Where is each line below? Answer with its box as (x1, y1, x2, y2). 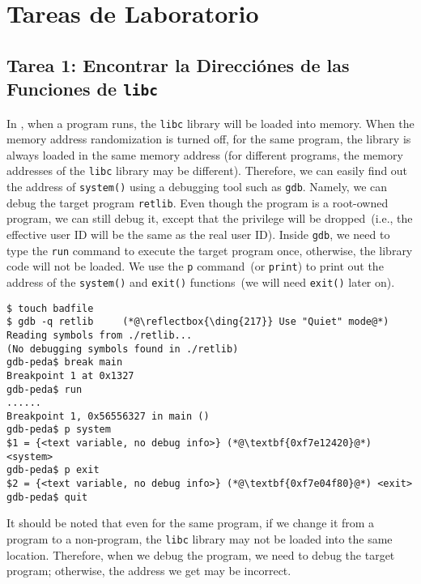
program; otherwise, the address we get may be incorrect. (6, 562, 291, 579)
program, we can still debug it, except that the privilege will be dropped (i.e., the (6, 210, 413, 227)
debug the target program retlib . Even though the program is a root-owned (6, 194, 389, 211)
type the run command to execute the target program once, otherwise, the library (6, 241, 413, 258)
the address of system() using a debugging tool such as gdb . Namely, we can (6, 178, 388, 195)
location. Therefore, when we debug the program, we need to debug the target (6, 546, 395, 563)
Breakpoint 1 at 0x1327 (6, 369, 134, 382)
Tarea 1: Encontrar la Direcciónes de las (6, 52, 350, 77)
